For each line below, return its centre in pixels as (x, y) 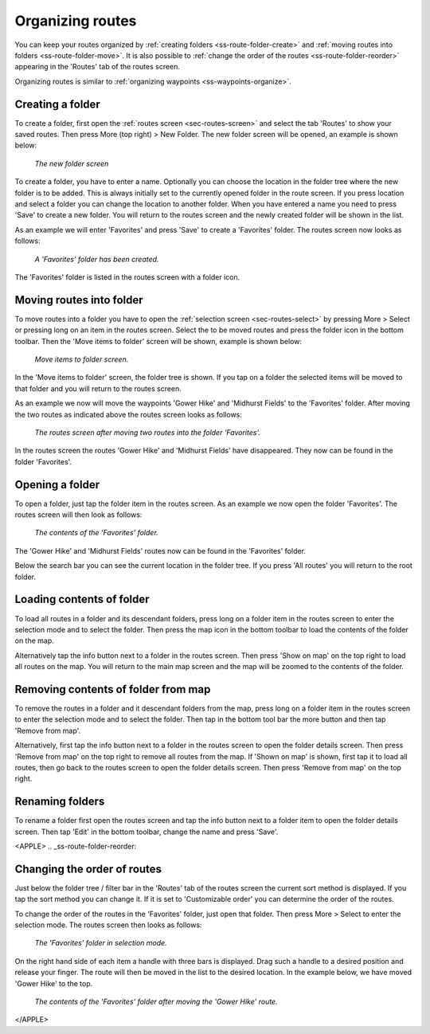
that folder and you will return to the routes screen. (98, 388)
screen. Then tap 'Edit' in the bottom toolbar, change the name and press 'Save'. (147, 832)
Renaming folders (60, 802)
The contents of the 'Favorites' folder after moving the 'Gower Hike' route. (156, 1002)
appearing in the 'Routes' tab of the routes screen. (98, 67)
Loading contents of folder (82, 599)
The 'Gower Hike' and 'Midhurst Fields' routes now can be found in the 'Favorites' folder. (160, 550)
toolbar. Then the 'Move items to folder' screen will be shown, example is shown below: (158, 341)
